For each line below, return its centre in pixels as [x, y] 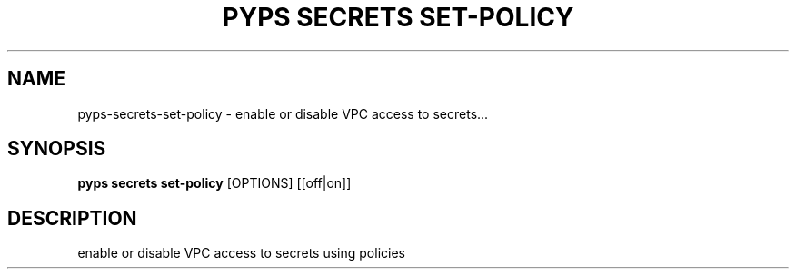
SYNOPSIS [57, 149]
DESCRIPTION [72, 218]
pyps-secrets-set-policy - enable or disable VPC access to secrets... [283, 113]
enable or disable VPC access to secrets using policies [241, 253]
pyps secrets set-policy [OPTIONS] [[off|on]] [214, 183]
